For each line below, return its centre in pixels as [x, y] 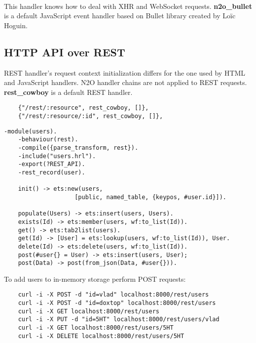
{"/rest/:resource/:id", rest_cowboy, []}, [91, 116]
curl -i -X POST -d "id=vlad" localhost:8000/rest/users [113, 295]
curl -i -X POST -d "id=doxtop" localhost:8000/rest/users [117, 303]
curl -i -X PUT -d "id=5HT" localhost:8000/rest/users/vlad [119, 320]
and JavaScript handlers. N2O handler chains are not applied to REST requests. [126, 82]
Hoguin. [16, 25]
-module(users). [31, 131]
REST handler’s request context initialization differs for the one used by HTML [125, 72]
